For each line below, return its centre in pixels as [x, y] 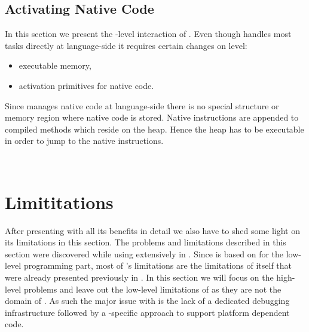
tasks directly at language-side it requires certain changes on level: [126, 45]
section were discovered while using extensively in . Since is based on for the [144, 253]
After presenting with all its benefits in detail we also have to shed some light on [153, 230]
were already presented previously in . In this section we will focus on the [139, 277]
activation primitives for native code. [86, 85]
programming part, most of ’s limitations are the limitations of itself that [158, 265]
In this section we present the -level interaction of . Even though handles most [148, 34]
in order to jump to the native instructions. [84, 141]
